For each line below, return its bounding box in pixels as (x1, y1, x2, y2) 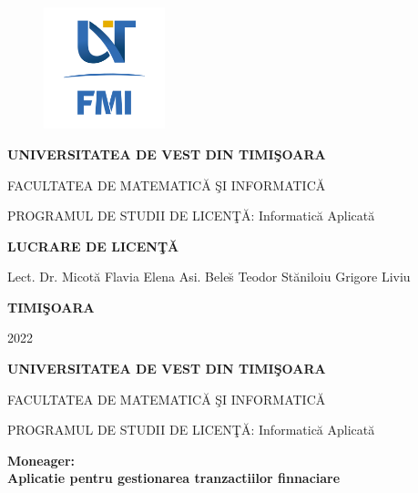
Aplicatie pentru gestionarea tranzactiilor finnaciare (7, 468, 341, 488)
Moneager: (7, 450, 76, 469)
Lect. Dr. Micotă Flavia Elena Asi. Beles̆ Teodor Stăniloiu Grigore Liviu (7, 267, 411, 286)
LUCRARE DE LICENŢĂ (7, 236, 179, 255)
